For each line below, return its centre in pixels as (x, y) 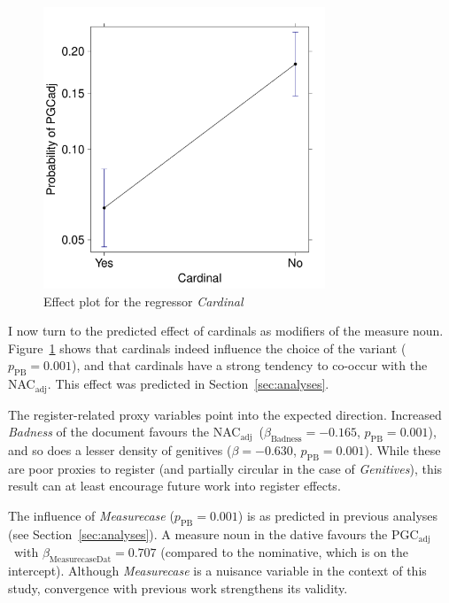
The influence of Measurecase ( (91, 515)
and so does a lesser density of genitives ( (120, 450)
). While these (403, 450)
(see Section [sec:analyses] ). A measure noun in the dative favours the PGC (213, 533)
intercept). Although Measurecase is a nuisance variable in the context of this (217, 571)
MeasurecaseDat (80, 560)
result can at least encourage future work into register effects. (174, 486)
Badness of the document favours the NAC (124, 432)
